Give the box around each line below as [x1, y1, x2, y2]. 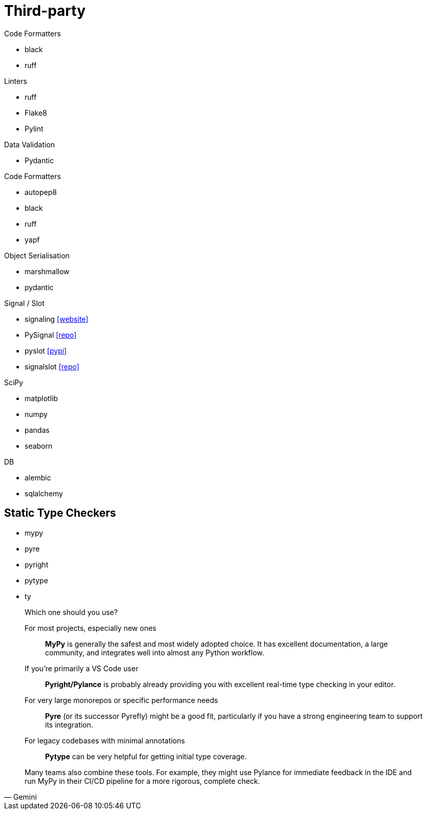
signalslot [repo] [25, 362, 79, 371]
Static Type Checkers [4, 507, 116, 520]
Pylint [25, 124, 44, 133]
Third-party [4, 2, 86, 19]
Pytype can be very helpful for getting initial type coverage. [45, 752, 247, 761]
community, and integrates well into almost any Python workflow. [45, 648, 264, 657]
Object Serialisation [4, 251, 70, 260]
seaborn [25, 441, 53, 450]
